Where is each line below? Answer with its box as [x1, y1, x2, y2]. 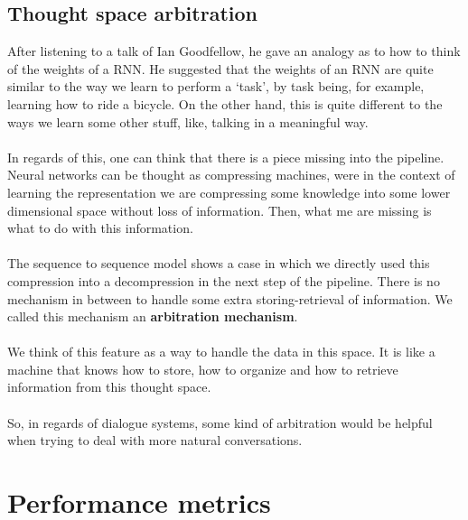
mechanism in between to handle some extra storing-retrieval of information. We [7, 289, 453, 308]
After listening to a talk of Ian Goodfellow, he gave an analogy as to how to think [7, 42, 461, 60]
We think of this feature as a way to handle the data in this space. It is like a [7, 342, 435, 361]
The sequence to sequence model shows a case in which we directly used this [7, 254, 430, 273]
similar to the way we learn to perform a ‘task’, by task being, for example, [7, 77, 425, 96]
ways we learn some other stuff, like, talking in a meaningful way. [7, 112, 369, 131]
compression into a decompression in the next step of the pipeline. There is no [7, 271, 440, 290]
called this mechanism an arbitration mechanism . [7, 307, 298, 326]
